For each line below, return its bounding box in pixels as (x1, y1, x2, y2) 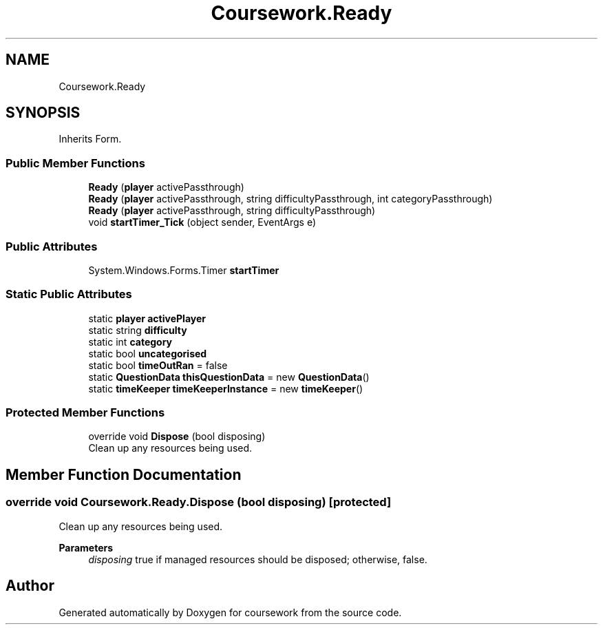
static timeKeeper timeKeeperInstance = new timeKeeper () (88, 382, 363, 395)
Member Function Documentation (6, 465, 242, 483)
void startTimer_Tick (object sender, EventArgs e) (88, 216, 316, 229)
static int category (88, 335, 173, 348)
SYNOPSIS (6, 104, 81, 122)
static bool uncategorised (88, 347, 207, 359)
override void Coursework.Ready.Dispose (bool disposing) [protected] (6, 495, 392, 510)
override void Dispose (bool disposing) (88, 430, 266, 443)
